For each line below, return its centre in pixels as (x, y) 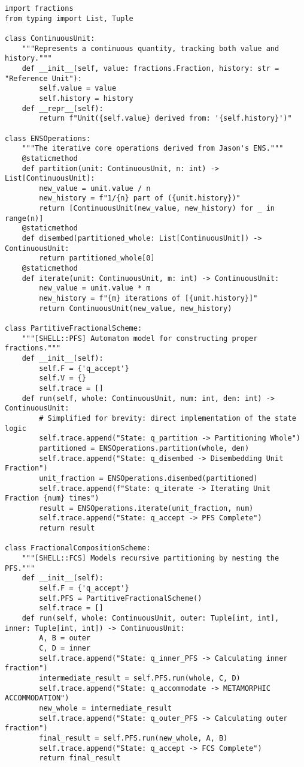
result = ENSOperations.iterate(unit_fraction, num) (146, 508)
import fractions (39, 8)
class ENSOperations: (48, 138)
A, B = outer (65, 638)
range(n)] (24, 218)
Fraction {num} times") (52, 498)
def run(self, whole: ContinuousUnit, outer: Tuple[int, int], (151, 618)
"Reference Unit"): (43, 78)
